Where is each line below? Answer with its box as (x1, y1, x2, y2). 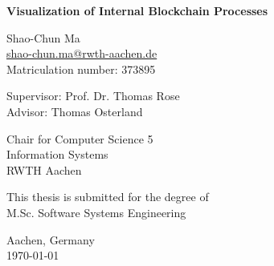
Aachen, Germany (6, 231, 95, 248)
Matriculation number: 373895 (6, 60, 156, 77)
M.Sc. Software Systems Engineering (6, 204, 186, 220)
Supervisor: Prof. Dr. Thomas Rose (6, 87, 180, 104)
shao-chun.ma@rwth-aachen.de (6, 45, 157, 62)
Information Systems (6, 146, 108, 163)
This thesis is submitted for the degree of (6, 188, 209, 205)
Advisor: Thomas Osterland (6, 103, 143, 119)
